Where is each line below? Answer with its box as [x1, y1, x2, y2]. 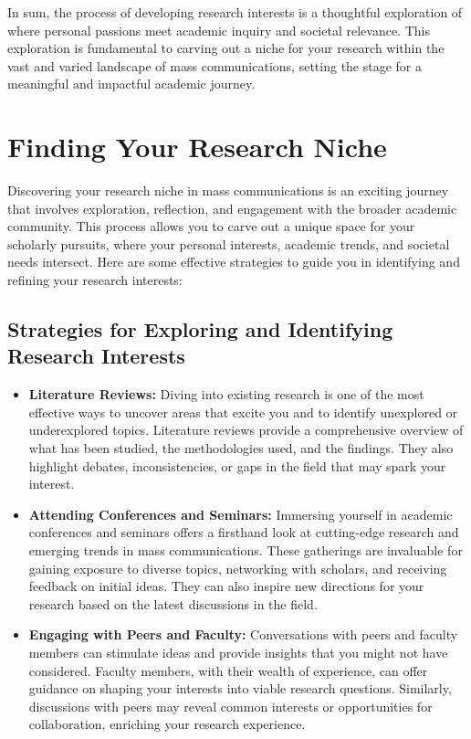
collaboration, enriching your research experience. [28, 714, 306, 734]
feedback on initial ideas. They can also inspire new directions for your [28, 576, 424, 596]
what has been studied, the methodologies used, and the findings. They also [28, 438, 454, 458]
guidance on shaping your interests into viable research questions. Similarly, [28, 679, 452, 698]
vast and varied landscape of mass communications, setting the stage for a [7, 56, 423, 75]
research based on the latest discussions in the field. [28, 594, 318, 613]
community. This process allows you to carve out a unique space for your [7, 216, 415, 236]
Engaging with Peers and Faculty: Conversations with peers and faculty [28, 625, 458, 644]
